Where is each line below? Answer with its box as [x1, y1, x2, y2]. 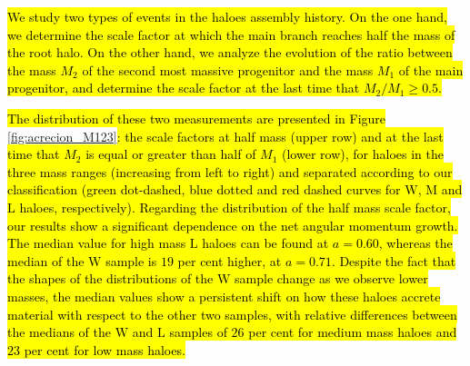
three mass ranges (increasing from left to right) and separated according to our [7, 162, 453, 181]
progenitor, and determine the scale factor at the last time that [7, 78, 360, 97]
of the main [398, 60, 464, 79]
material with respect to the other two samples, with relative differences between [7, 304, 457, 323]
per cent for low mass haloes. [24, 340, 185, 359]
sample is [105, 251, 157, 270]
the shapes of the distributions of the [7, 269, 214, 288]
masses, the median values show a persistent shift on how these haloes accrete [7, 286, 441, 305]
